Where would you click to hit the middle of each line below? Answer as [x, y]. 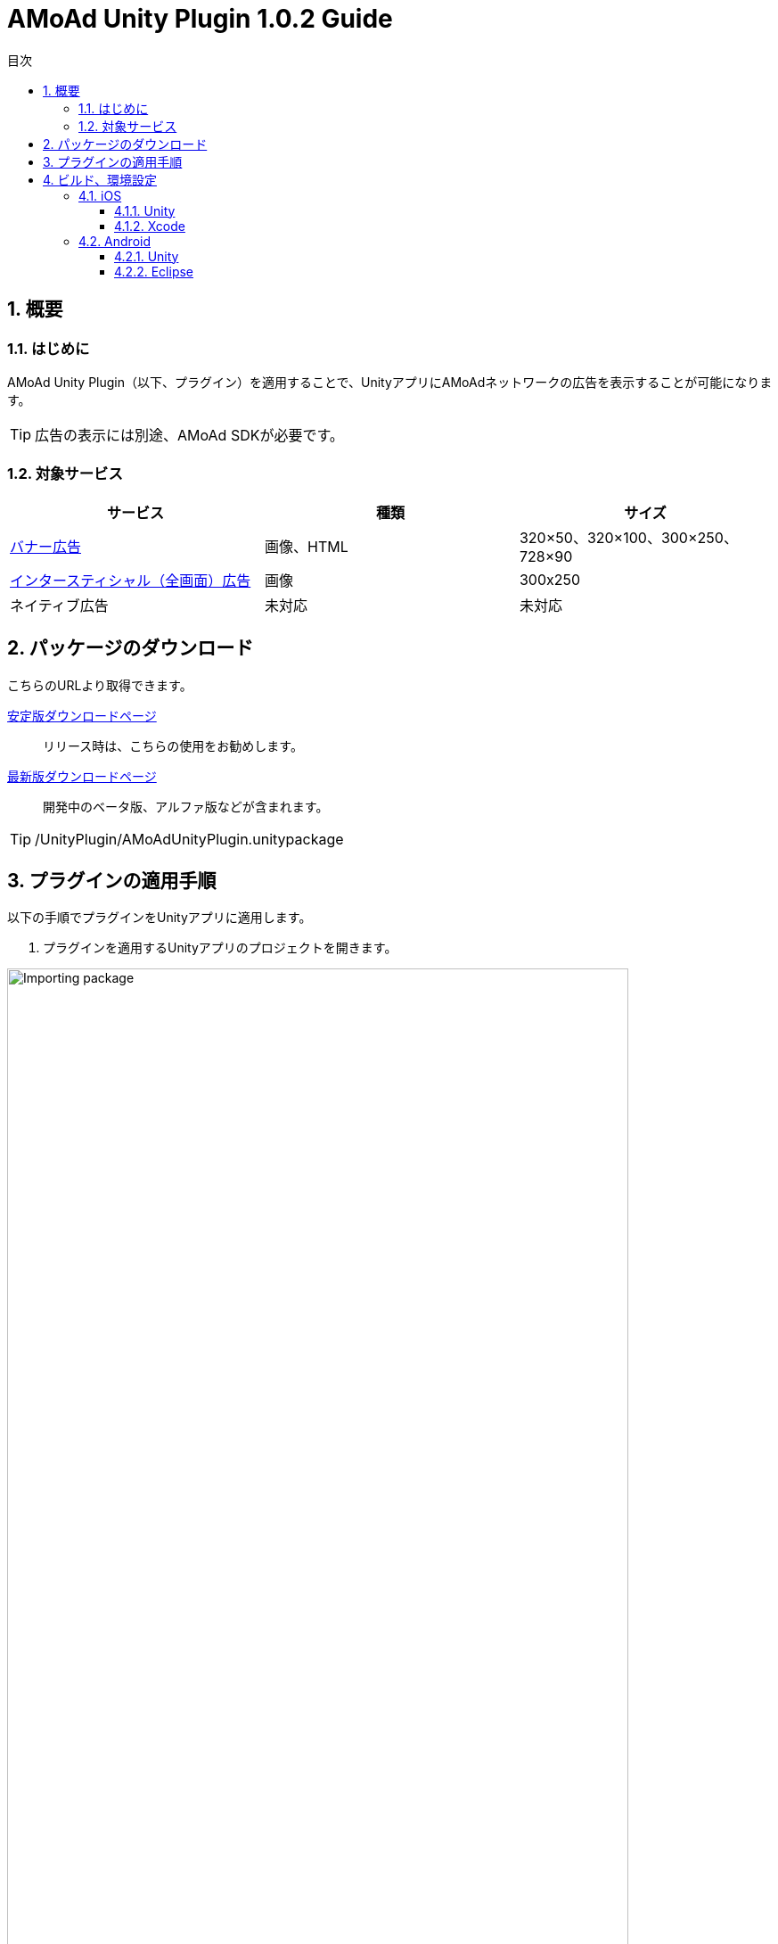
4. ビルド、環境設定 [100, 179]
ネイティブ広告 [59, 605]
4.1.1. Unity [145, 210]
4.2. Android [115, 241]
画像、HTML [306, 546]
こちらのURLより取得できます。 [100, 685]
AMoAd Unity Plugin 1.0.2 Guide [200, 19]
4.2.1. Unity [147, 256]
